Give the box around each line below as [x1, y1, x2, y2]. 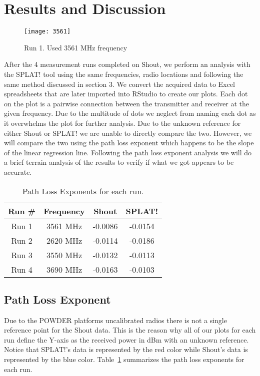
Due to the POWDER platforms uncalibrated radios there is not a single [4, 315, 227, 325]
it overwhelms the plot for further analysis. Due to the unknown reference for [4, 117, 241, 128]
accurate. [4, 166, 32, 177]
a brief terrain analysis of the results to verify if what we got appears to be [4, 157, 234, 167]
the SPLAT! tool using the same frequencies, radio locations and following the [4, 68, 243, 79]
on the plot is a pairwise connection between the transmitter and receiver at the [4, 98, 249, 108]
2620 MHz [46, 234, 82, 246]
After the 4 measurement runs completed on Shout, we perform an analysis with [4, 59, 250, 69]
